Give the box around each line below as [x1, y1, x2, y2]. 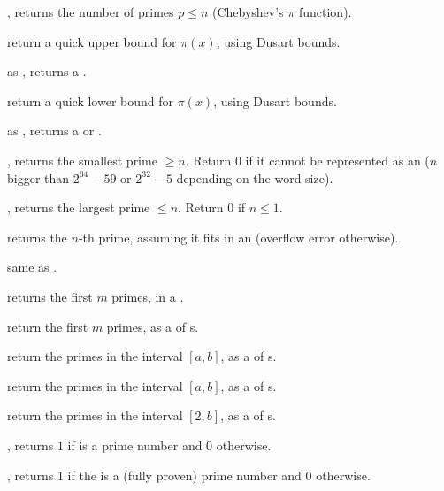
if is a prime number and [67, 435, 203, 454]
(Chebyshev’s [211, 3, 284, 20]
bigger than [7, 168, 70, 187]
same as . [7, 257, 57, 276]
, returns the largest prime [7, 198, 150, 217]
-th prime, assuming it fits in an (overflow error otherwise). [78, 227, 399, 246]
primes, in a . [111, 287, 184, 305]
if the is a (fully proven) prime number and [67, 465, 302, 484]
